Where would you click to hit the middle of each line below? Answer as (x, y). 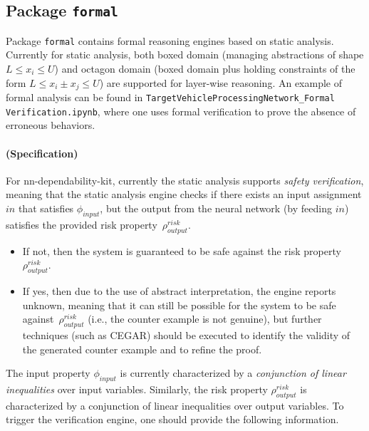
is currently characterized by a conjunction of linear (233, 373)
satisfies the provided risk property (82, 224)
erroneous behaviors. (51, 125)
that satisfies (46, 208)
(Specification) (42, 153)
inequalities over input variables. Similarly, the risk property (137, 389)
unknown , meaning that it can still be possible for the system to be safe (179, 305)
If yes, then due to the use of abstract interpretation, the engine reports (179, 290)
